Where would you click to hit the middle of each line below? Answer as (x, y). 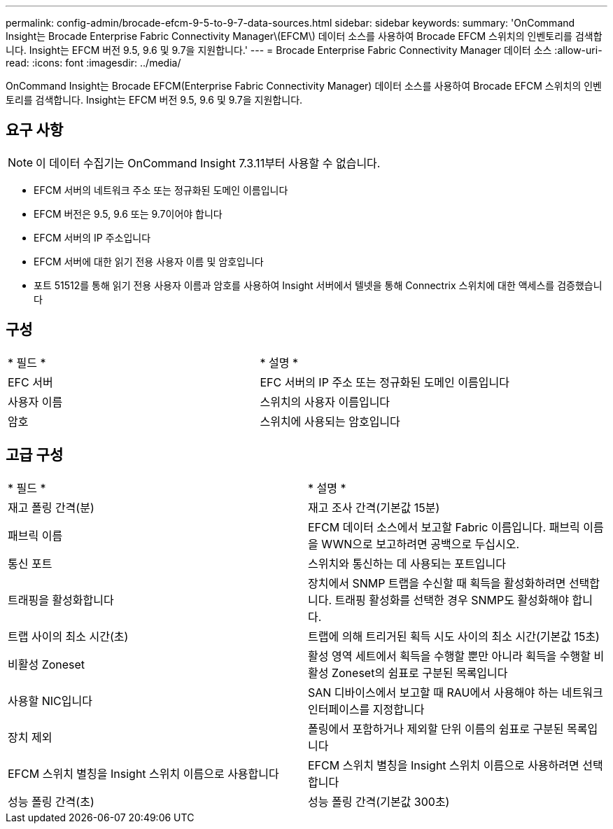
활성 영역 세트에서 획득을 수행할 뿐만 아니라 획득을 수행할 (450, 656)
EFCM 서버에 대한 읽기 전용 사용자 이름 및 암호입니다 (149, 261)
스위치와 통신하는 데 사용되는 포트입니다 (407, 563)
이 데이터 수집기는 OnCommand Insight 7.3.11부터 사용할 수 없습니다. (208, 163)
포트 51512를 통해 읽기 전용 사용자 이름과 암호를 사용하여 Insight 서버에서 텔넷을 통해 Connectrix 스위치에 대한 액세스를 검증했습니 (318, 285)
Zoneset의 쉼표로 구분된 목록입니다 (420, 673)
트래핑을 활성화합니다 (61, 600)
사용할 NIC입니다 (50, 701)
